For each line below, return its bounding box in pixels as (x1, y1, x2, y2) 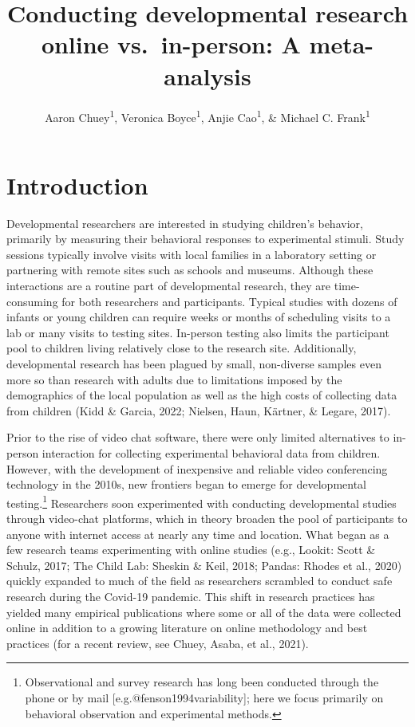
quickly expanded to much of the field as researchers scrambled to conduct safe (6, 572, 393, 589)
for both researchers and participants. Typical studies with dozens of (61, 293, 397, 309)
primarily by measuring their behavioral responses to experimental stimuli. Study (6, 230, 405, 247)
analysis (164, 59, 251, 92)
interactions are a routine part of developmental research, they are (6, 277, 331, 294)
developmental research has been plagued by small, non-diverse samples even (6, 356, 381, 372)
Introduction (6, 168, 148, 201)
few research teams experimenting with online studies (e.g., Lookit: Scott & (6, 541, 376, 558)
